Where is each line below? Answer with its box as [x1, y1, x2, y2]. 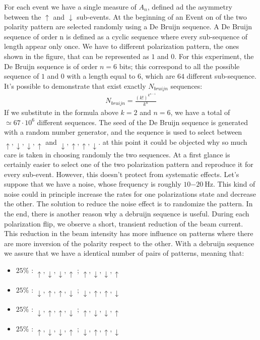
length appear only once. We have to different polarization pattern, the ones [4, 41, 239, 51]
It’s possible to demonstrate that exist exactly [4, 80, 146, 91]
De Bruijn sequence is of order [4, 61, 98, 71]
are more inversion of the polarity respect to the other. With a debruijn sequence [4, 238, 254, 248]
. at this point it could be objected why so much [98, 137, 247, 147]
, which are [141, 71, 175, 81]
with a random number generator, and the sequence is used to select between [4, 127, 242, 137]
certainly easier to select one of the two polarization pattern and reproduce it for [4, 159, 253, 169]
